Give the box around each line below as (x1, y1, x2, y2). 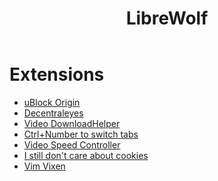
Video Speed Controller (23, 138, 121, 151)
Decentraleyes (23, 107, 84, 119)
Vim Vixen (23, 160, 66, 172)
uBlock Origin (23, 96, 81, 108)
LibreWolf (125, 7, 209, 30)
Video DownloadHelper (23, 117, 121, 129)
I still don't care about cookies (23, 149, 149, 161)
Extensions (9, 63, 105, 86)
